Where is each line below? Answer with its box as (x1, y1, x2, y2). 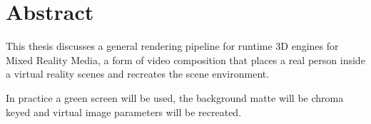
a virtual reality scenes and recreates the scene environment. (6, 66, 270, 81)
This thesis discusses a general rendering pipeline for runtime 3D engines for (6, 38, 339, 53)
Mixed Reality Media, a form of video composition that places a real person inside (6, 52, 365, 67)
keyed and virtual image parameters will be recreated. (6, 104, 242, 119)
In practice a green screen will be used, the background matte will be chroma (6, 90, 344, 105)
